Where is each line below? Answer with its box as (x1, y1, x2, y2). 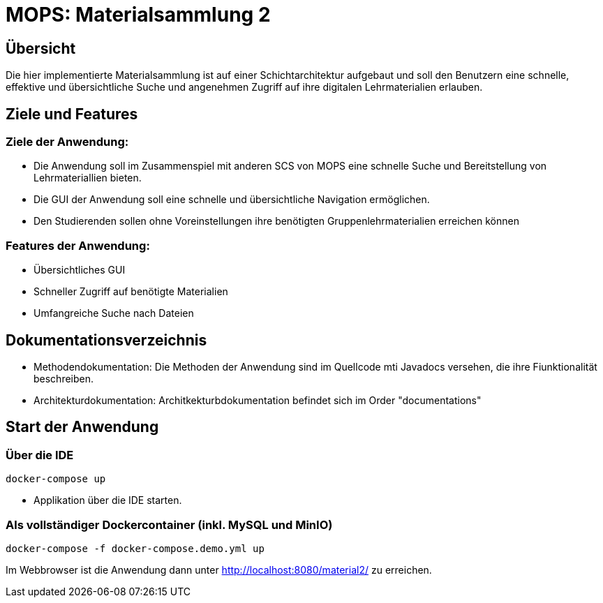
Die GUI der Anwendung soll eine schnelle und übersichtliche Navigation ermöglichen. (33, 193, 430, 206)
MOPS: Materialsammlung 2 (6, 3, 271, 27)
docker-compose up (6, 473, 106, 485)
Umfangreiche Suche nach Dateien (33, 307, 194, 320)
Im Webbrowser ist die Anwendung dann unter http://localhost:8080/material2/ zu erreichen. (6, 563, 432, 576)
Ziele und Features (6, 105, 138, 123)
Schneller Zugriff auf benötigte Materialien (33, 285, 228, 298)
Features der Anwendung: (6, 238, 150, 253)
